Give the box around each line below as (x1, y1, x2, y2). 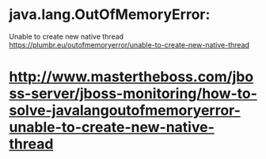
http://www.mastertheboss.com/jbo (9, 68, 254, 86)
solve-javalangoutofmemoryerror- (9, 101, 241, 119)
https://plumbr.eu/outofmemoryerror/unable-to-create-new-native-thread (9, 40, 250, 49)
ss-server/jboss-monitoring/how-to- (9, 85, 258, 103)
